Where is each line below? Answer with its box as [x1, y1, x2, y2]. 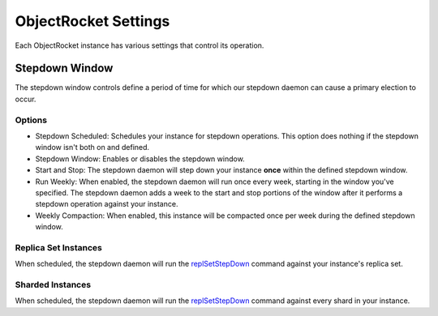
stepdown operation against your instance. [35, 199, 178, 209]
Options [15, 114, 48, 126]
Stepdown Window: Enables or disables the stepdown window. [35, 154, 245, 164]
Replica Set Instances [15, 241, 103, 253]
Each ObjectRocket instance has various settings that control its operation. [15, 41, 264, 50]
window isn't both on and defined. [35, 143, 150, 152]
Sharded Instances [15, 280, 92, 291]
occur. [15, 94, 36, 104]
